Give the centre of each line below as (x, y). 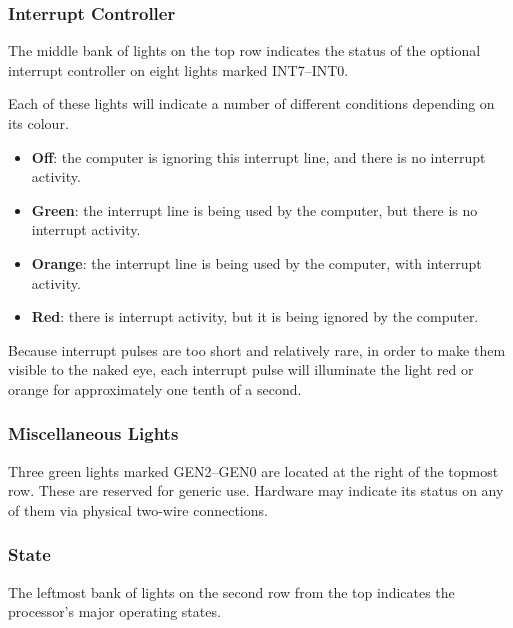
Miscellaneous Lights (93, 433)
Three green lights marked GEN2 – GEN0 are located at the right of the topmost (253, 470)
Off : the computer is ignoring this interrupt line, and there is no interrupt (258, 156)
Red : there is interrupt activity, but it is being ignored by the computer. (255, 316)
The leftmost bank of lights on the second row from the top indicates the (231, 591)
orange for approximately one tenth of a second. (155, 388)
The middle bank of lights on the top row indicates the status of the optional (244, 50)
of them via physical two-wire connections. (138, 509)
